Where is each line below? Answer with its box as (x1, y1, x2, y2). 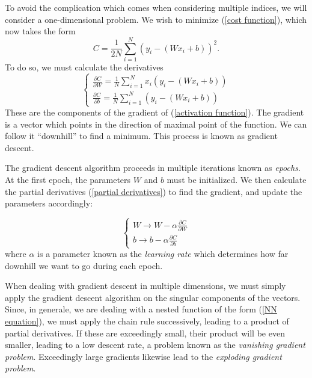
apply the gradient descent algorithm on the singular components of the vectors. (5, 291, 301, 303)
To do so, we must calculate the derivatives (5, 60, 164, 73)
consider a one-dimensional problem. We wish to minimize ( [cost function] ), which (5, 13, 307, 25)
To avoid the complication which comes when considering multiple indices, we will (5, 1, 307, 13)
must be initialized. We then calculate (167, 173, 307, 186)
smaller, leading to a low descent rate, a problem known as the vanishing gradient (5, 338, 305, 351)
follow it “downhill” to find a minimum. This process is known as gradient (5, 129, 278, 142)
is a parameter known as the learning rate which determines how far (37, 247, 289, 260)
